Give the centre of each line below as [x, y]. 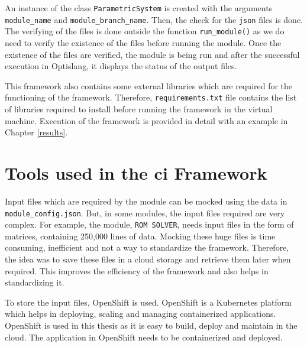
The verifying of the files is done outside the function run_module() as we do [145, 31]
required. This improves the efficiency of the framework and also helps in [137, 270]
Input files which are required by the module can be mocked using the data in [146, 201]
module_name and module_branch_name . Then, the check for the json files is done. [154, 19]
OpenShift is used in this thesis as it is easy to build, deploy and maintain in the [151, 325]
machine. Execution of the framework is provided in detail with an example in [146, 120]
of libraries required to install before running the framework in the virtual [139, 109]
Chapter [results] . [36, 132]
